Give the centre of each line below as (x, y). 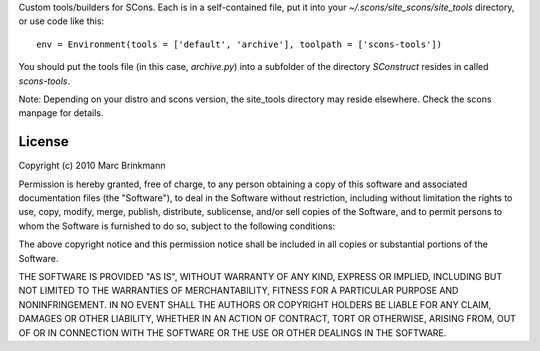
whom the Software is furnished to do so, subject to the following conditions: (177, 226)
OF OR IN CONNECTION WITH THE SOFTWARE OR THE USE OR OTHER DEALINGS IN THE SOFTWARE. (232, 332)
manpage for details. (61, 113)
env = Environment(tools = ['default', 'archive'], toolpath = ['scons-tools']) (239, 44)
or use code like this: (61, 21)
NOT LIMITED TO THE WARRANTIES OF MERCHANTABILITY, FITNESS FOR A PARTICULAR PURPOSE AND (238, 291)
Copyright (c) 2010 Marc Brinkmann (92, 166)
